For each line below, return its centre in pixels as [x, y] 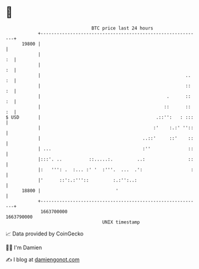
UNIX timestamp [121, 222]
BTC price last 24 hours [122, 28]
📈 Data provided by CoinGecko [45, 234]
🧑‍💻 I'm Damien [24, 247]
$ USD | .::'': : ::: [100, 117]
